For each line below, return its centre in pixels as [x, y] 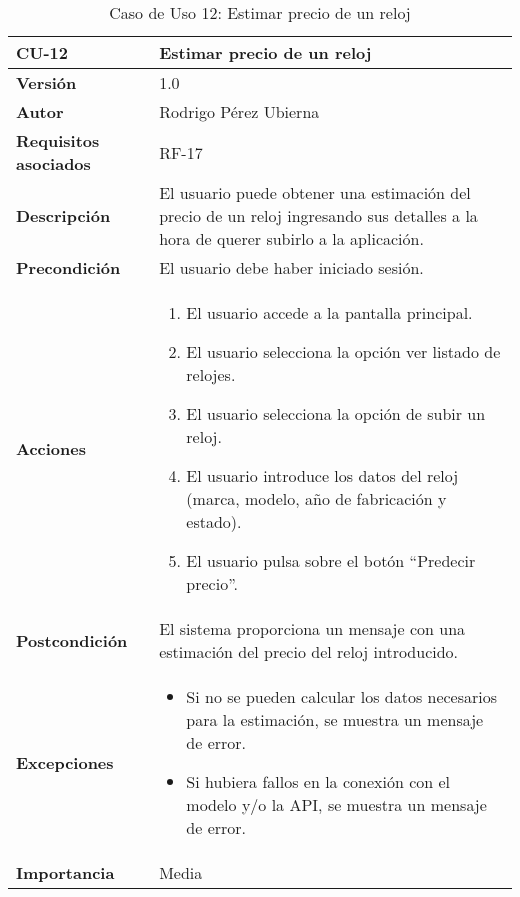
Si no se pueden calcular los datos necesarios [342, 696]
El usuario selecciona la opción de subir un [336, 413]
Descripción [63, 215]
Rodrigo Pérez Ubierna [239, 111]
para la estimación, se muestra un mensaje [335, 719]
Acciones [51, 448]
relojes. [211, 374]
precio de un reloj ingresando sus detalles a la [318, 215]
